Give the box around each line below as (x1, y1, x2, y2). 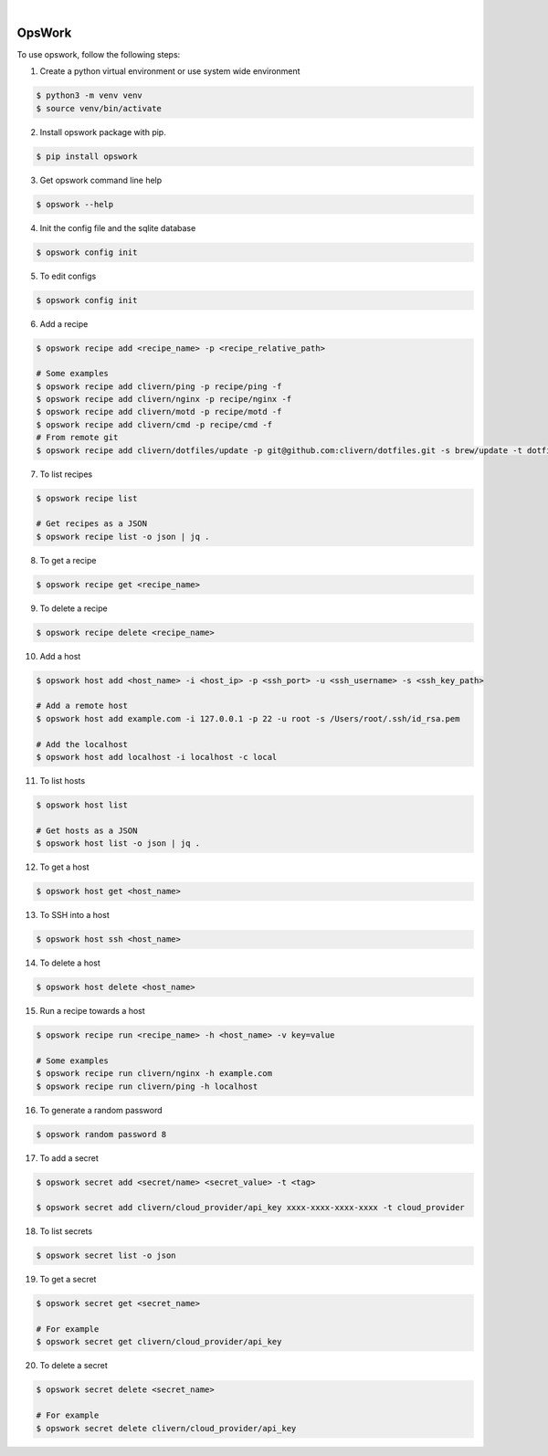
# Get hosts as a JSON (36, 825, 138, 836)
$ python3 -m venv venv (36, 90, 143, 100)
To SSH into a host (39, 910, 110, 921)
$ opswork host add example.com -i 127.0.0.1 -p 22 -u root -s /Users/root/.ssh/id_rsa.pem (36, 713, 460, 723)
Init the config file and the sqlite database (39, 222, 196, 233)
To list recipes (39, 469, 93, 480)
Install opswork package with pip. (39, 126, 166, 137)
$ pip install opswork (36, 151, 138, 162)
